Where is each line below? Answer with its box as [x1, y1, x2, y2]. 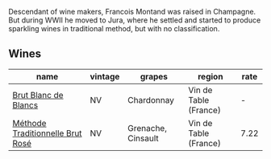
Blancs [12, 100, 39, 111]
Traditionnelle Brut [12, 128, 82, 139]
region [197, 71, 223, 82]
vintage [90, 71, 120, 82]
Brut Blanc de [12, 89, 64, 100]
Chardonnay [127, 94, 175, 105]
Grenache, [127, 122, 168, 133]
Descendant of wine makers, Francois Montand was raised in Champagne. [8, 7, 256, 16]
